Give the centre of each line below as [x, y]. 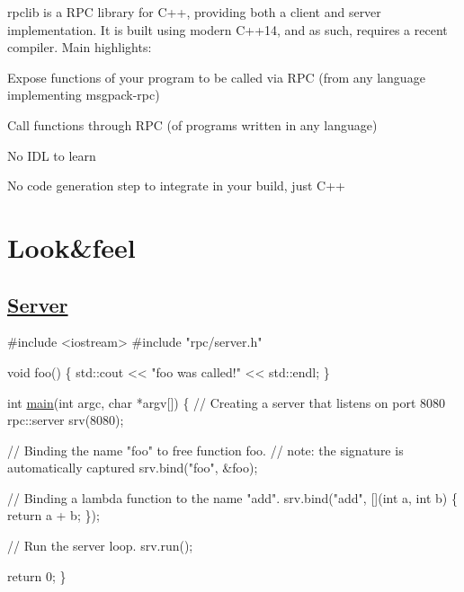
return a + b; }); [54, 515]
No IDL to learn [52, 155]
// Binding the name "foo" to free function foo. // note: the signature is [205, 450]
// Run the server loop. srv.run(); [100, 546]
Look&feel [71, 247]
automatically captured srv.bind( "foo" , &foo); [133, 468]
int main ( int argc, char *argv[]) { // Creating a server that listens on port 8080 [227, 402]
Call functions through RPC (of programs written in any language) [192, 124]
